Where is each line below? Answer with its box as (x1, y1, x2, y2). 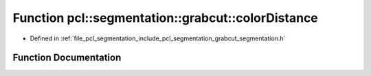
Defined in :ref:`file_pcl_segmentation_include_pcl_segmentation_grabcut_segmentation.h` (30, 34, 286, 42)
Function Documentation (12, 52, 122, 64)
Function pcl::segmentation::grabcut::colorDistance (12, 10, 319, 25)
